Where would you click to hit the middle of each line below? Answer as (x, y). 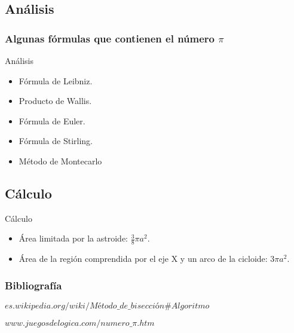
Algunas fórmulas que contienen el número (110, 38)
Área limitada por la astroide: (73, 238)
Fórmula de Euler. (52, 120)
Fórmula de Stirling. (56, 141)
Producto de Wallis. (55, 101)
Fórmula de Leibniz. (56, 80)
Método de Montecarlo (60, 161)
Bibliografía (33, 285)
